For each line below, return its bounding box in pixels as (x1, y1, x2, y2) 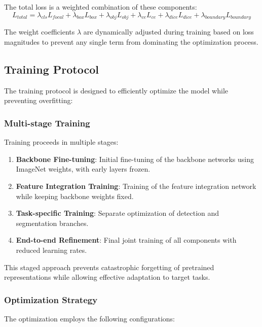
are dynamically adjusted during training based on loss (83, 26, 254, 37)
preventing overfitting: (4, 95, 73, 106)
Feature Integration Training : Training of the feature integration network (16, 180, 256, 191)
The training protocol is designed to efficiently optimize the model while (4, 85, 228, 95)
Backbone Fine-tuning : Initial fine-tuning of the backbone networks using (16, 153, 254, 164)
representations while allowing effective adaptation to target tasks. (4, 272, 210, 282)
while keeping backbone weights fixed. (16, 190, 134, 201)
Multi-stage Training (4, 116, 90, 129)
